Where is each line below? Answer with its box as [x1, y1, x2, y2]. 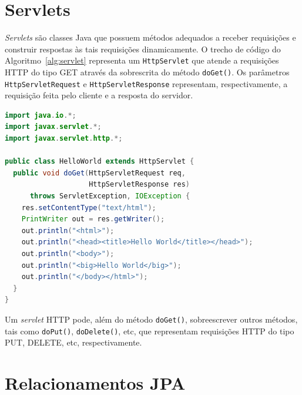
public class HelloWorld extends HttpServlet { [5, 157, 194, 166]
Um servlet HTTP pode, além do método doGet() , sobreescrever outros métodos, [5, 313, 298, 325]
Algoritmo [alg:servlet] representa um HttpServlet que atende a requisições [5, 54, 279, 67]
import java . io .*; [5, 111, 76, 120]
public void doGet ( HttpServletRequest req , [13, 168, 186, 177]
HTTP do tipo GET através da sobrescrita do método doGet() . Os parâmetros [5, 65, 290, 78]
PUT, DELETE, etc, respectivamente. [5, 336, 142, 348]
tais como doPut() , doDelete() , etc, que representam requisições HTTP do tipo [5, 324, 294, 337]
